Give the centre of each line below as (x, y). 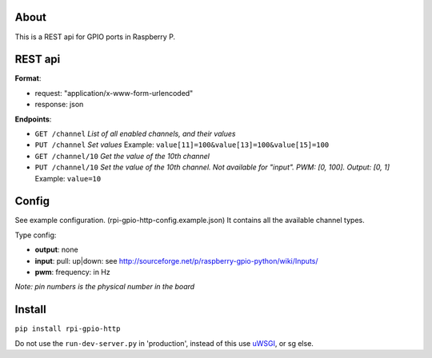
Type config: (36, 235)
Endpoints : (33, 119)
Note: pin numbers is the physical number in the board (105, 287)
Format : (28, 78)
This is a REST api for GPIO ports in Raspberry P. (95, 37)
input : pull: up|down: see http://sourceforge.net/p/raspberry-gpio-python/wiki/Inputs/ (177, 261)
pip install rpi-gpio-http (68, 329)
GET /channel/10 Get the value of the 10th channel (122, 156)
